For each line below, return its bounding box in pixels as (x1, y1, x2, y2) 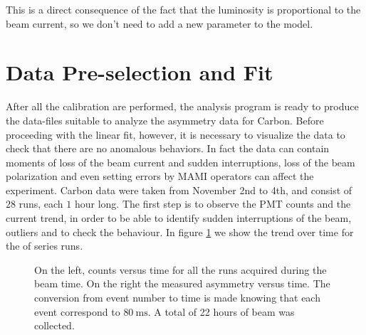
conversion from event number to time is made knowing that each (34, 290, 320, 305)
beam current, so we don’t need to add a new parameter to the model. (6, 16, 313, 31)
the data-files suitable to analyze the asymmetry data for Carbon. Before (6, 112, 324, 127)
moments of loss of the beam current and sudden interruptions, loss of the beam (6, 154, 355, 169)
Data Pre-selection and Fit (6, 58, 273, 87)
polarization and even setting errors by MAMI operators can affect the (6, 169, 314, 184)
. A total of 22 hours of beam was (147, 304, 295, 319)
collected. (34, 318, 75, 333)
